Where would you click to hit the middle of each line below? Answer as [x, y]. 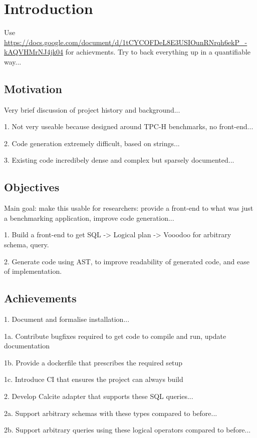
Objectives [32, 187]
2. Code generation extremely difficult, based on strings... [92, 143]
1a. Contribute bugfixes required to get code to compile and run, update [115, 336]
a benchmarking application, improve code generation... [89, 217]
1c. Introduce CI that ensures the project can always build [94, 379]
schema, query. [27, 245]
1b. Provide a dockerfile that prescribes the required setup [93, 362]
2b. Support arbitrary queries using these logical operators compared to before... [127, 430]
